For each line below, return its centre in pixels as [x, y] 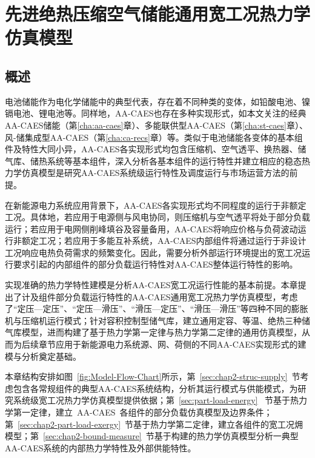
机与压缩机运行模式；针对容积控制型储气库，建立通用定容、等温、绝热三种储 [157, 320]
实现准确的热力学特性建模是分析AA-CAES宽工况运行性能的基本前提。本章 [151, 285]
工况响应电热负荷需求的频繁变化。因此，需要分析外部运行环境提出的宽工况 [153, 252]
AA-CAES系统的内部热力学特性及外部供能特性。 [101, 447]
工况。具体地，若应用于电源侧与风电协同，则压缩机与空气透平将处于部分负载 [157, 217]
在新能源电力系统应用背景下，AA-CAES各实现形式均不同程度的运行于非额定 [156, 205]
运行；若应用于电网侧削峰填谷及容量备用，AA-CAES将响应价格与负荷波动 [151, 228]
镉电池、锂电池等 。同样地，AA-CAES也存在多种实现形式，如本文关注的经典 [156, 113]
